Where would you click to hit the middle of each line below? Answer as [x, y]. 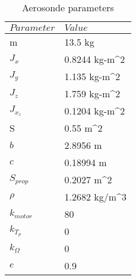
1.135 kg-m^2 [92, 76]
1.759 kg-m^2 [92, 93]
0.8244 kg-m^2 [95, 59]
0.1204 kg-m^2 [95, 111]
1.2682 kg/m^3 [95, 197]
